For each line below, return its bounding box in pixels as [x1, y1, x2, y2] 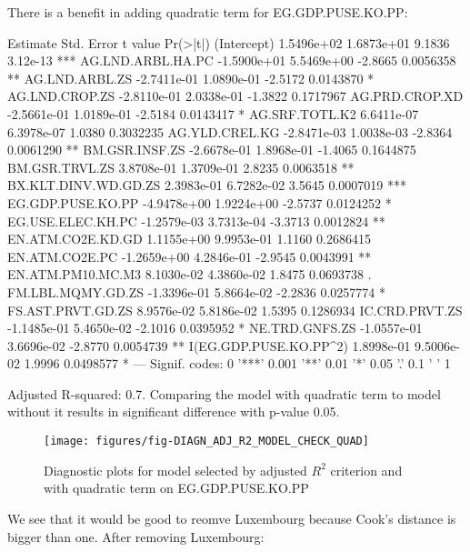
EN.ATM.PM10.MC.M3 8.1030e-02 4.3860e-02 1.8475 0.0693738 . [7, 265, 372, 284]
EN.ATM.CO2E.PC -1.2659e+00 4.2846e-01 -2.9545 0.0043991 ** [7, 246, 372, 266]
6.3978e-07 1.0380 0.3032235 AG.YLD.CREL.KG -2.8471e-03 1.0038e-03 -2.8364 [7, 122, 453, 141]
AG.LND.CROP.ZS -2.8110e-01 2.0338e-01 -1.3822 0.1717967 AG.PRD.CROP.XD [7, 86, 464, 105]
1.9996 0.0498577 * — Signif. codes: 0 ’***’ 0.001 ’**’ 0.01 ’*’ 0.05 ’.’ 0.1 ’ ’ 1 [24, 354, 451, 373]
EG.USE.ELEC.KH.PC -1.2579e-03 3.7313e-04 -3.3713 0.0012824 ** [7, 211, 385, 230]
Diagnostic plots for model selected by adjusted [44, 460, 307, 479]
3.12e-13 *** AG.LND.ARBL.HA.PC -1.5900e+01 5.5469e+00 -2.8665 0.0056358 [7, 51, 456, 70]
